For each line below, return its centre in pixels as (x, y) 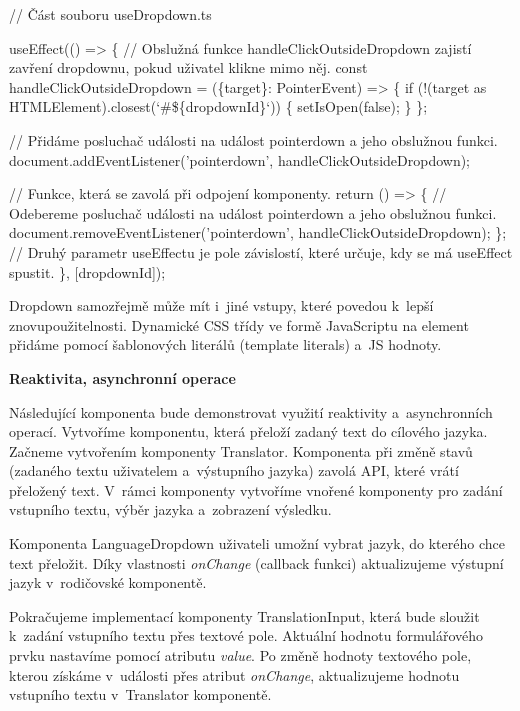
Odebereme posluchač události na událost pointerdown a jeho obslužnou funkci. (253, 212)
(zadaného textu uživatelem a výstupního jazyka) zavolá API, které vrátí (234, 470)
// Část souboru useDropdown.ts (110, 14)
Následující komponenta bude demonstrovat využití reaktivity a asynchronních (251, 411)
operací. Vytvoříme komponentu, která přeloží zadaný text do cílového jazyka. (248, 431)
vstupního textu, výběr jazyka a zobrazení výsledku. (170, 509)
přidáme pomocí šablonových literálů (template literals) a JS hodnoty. (225, 344)
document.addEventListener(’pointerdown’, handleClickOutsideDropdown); (240, 159)
